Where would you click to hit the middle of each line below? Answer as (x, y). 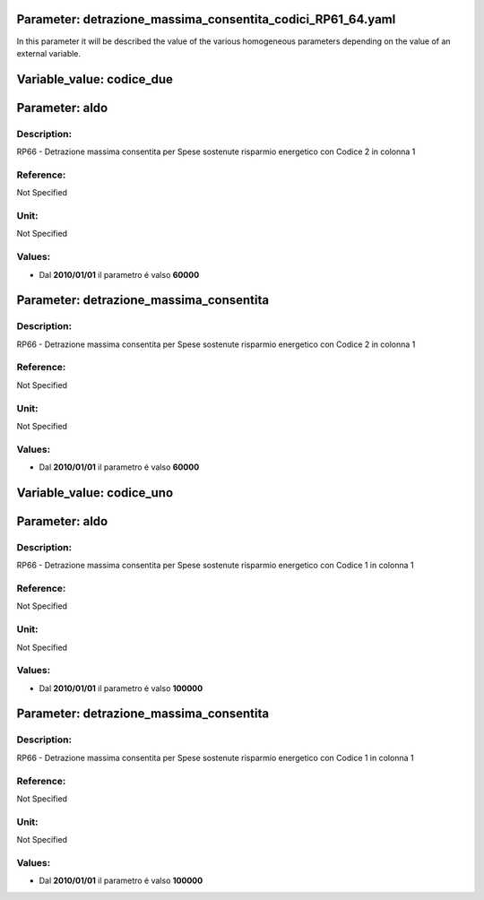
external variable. (48, 53)
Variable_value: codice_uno (95, 493)
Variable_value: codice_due (95, 79)
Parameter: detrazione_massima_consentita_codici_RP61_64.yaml (206, 19)
